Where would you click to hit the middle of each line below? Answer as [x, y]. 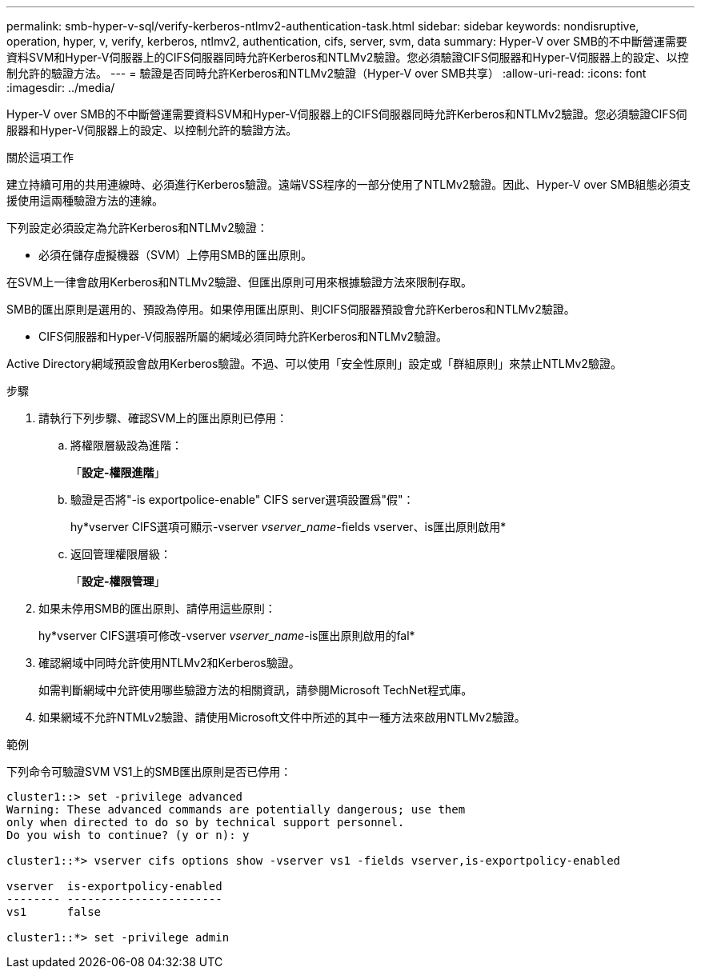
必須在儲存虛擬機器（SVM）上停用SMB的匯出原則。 [176, 255]
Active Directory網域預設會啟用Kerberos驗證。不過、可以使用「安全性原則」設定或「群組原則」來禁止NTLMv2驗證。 [314, 364]
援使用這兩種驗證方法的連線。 [85, 200]
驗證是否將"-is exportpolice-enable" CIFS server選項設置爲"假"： [242, 499]
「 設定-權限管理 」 [118, 581]
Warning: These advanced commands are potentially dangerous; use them [236, 809]
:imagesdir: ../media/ [61, 88]
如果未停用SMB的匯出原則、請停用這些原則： [157, 608]
